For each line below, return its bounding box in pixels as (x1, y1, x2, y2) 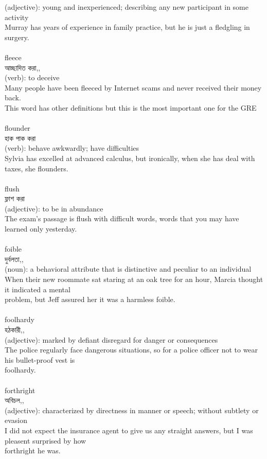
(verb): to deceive (5, 72, 60, 83)
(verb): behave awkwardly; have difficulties (5, 143, 139, 153)
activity (5, 11, 29, 22)
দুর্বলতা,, (5, 253, 24, 264)
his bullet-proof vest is (5, 354, 75, 365)
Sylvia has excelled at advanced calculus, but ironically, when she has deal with (5, 152, 255, 163)
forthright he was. (5, 445, 61, 456)
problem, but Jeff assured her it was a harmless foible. (5, 294, 175, 305)
